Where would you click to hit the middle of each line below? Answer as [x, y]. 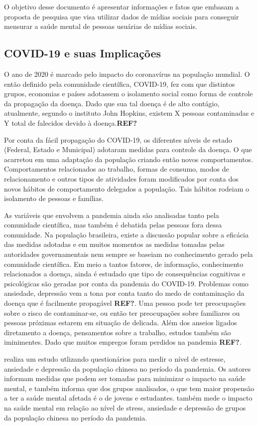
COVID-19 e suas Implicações [83, 53]
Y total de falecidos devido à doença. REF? [70, 122]
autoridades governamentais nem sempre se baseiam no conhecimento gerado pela [129, 254]
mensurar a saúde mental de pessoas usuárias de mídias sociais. [101, 26]
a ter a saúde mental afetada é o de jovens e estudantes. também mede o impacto [128, 398]
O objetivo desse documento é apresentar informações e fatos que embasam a [122, 6]
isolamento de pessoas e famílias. [54, 198]
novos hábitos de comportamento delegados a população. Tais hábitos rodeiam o [127, 188]
